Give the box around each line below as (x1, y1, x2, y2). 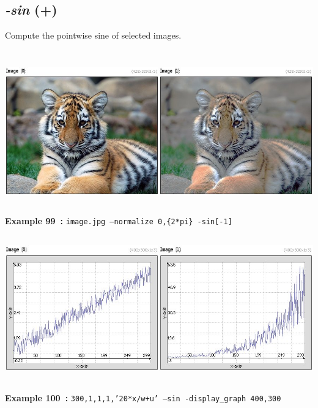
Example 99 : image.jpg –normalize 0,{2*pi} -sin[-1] (5, 214, 232, 227)
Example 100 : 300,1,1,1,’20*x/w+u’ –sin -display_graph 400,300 (5, 391, 281, 404)
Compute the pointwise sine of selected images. (5, 29, 182, 42)
